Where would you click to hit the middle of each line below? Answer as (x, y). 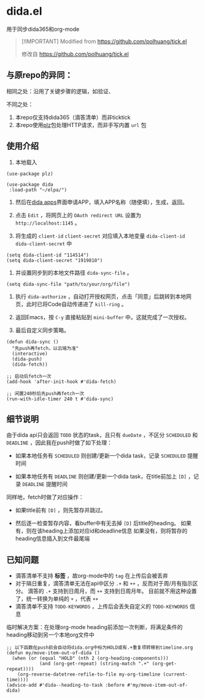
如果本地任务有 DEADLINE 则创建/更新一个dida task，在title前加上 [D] (101, 476)
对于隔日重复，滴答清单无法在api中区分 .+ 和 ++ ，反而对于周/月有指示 (104, 584)
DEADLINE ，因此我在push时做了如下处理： (59, 442)
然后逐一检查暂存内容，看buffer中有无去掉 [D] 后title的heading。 (97, 523)
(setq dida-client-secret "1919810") (55, 260)
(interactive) (30, 353)
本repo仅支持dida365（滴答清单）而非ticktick (73, 117)
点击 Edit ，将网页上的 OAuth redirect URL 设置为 (78, 215)
